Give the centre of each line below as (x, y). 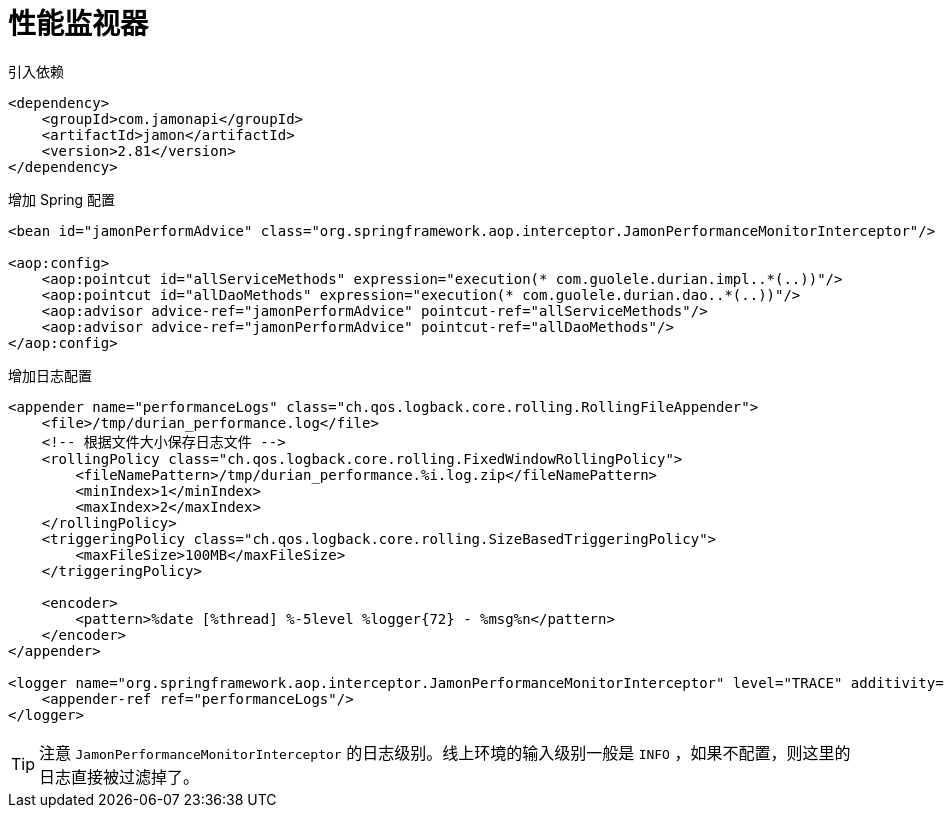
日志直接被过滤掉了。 (119, 776)
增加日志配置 (50, 375)
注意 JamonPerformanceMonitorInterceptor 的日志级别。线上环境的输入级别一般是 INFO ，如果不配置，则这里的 (445, 752)
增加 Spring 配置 (62, 199)
